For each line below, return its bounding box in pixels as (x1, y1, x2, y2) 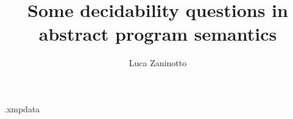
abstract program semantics (38, 21, 277, 46)
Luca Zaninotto (129, 56, 187, 69)
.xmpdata (4, 102, 40, 115)
